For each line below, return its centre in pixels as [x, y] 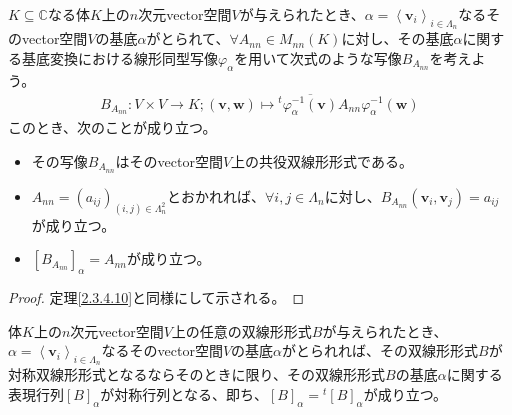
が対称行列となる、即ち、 [184, 394]
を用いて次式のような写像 [318, 57]
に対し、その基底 [397, 38]
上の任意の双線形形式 [241, 330]
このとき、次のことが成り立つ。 [112, 127]
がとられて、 [188, 38]
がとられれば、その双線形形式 [380, 350]
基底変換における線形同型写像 [119, 57]
